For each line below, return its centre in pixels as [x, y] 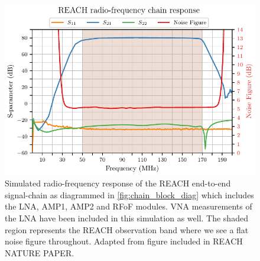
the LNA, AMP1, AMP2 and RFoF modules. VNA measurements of [129, 206]
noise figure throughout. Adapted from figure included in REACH [124, 241]
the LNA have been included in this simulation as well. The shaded [126, 217]
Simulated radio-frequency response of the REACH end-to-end [118, 183]
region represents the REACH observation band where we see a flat [127, 229]
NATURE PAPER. [40, 252]
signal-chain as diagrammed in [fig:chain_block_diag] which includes [129, 194]
